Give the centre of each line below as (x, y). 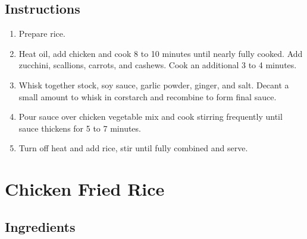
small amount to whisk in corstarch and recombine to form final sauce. (148, 96)
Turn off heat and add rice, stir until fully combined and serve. (133, 148)
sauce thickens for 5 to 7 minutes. (80, 128)
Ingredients (40, 226)
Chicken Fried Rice (85, 189)
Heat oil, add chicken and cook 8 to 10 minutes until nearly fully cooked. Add (161, 53)
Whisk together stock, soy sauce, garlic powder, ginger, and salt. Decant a (154, 85)
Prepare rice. (42, 34)
